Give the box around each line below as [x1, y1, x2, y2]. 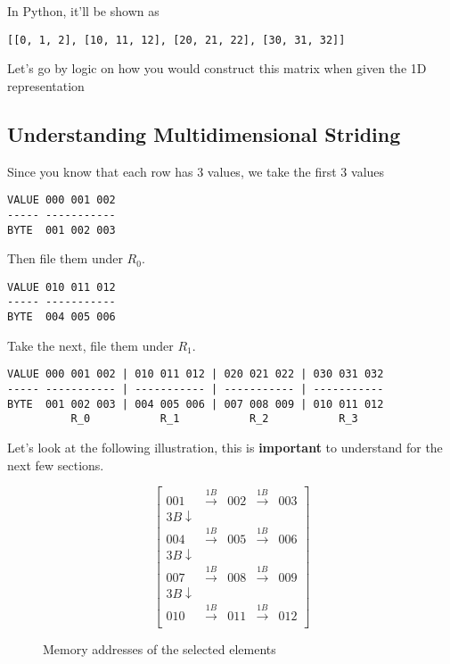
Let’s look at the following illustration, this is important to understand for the [7, 437, 443, 456]
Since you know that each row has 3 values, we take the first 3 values [7, 162, 385, 180]
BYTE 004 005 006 [7, 311, 116, 324]
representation [7, 76, 85, 95]
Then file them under [7, 249, 123, 268]
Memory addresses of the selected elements [43, 639, 276, 658]
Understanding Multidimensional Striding [7, 120, 401, 147]
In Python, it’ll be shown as [7, 2, 160, 20]
